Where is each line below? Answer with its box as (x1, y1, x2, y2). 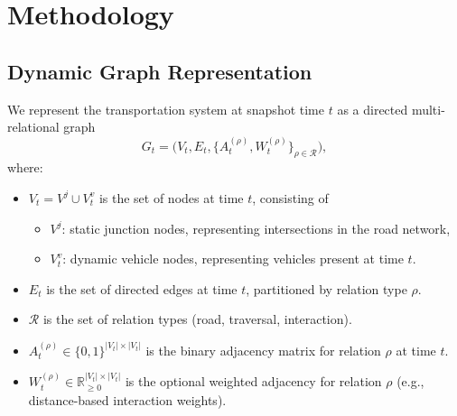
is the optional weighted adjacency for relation (125, 372, 382, 391)
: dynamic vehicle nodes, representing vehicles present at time (62, 249, 404, 268)
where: (7, 158, 43, 177)
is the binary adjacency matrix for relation (145, 340, 381, 359)
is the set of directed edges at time (46, 279, 238, 298)
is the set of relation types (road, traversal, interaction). (42, 310, 352, 328)
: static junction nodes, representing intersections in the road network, (61, 218, 451, 237)
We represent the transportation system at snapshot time (7, 99, 324, 118)
